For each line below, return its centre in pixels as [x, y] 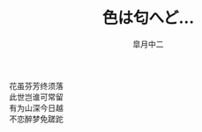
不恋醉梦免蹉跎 [36, 119]
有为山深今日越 [36, 107]
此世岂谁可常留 [36, 97]
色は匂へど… [148, 18]
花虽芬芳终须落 [36, 85]
